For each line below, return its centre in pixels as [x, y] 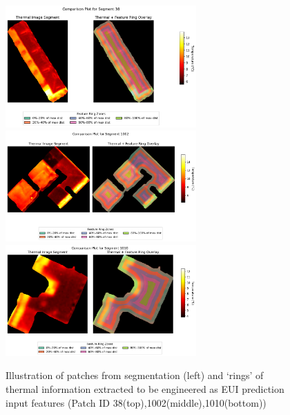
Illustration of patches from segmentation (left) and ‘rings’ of [135, 375]
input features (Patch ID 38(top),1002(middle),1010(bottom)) [136, 402]
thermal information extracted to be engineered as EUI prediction [145, 388]
